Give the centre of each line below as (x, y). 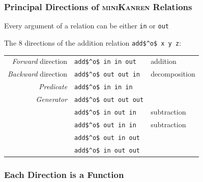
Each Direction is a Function (64, 174)
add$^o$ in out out (107, 150)
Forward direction (40, 61)
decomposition (173, 74)
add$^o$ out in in (105, 125)
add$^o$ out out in (107, 75)
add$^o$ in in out (105, 62)
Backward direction (38, 74)
